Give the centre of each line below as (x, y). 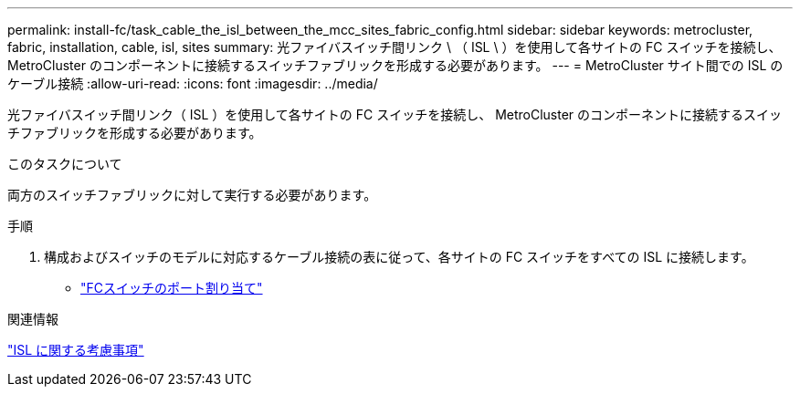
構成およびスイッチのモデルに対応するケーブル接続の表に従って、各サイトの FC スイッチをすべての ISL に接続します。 (399, 257)
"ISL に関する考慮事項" (76, 350)
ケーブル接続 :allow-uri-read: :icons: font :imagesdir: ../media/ (193, 83)
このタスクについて (65, 164)
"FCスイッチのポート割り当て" (172, 288)
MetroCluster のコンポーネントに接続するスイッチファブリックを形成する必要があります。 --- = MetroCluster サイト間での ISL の (395, 65)
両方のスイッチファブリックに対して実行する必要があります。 (192, 195)
